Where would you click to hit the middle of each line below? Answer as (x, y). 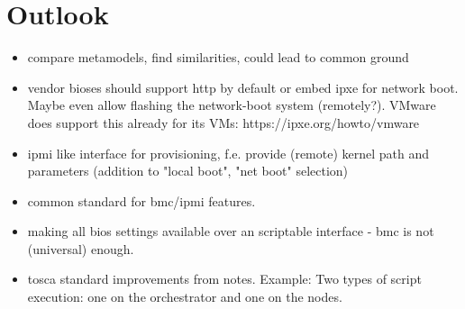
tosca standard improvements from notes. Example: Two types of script (224, 279)
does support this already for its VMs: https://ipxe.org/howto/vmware (223, 122)
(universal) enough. (81, 248)
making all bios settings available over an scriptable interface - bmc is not (231, 231)
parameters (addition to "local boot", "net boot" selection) (188, 171)
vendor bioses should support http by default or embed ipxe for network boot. (243, 87)
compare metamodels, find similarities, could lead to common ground (218, 57)
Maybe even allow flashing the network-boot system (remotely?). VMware (232, 105)
